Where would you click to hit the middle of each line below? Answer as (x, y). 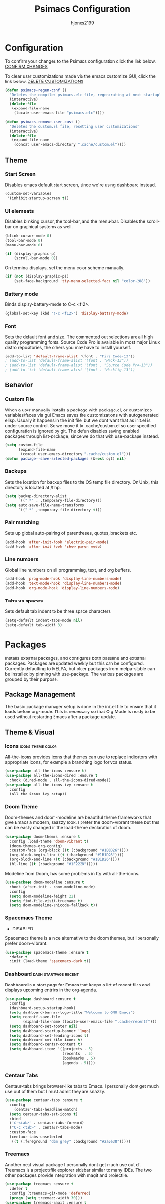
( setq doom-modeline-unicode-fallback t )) (54, 905)
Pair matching (22, 522)
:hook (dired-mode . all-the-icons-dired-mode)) (60, 780)
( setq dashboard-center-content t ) (46, 1044)
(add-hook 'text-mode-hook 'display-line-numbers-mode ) (63, 584)
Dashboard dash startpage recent (42, 974)
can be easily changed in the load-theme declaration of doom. (68, 828)
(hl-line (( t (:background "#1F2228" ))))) (54, 864)
